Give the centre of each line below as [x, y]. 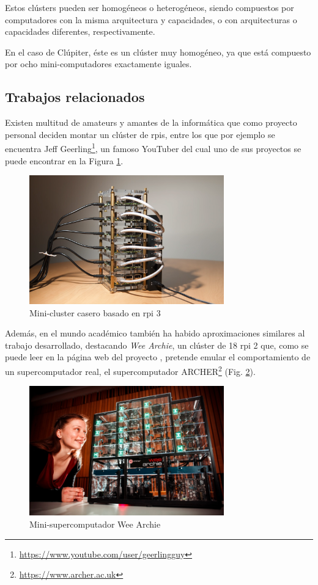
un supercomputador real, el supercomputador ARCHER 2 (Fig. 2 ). [130, 370]
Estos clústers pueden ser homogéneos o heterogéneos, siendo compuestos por [150, 7]
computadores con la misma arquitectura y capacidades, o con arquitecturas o [151, 19]
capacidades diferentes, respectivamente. [80, 31]
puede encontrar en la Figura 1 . [64, 160]
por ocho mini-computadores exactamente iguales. [98, 64]
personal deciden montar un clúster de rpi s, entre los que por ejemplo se [140, 134]
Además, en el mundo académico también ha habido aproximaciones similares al [155, 333]
